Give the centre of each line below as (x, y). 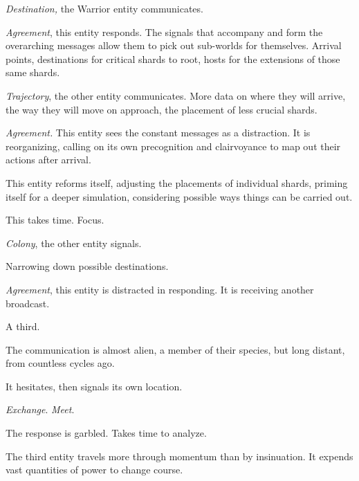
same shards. (33, 72)
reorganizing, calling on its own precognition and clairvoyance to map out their (173, 146)
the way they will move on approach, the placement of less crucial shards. (162, 109)
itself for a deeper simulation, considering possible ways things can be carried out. (179, 196)
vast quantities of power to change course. (94, 470)
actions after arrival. (48, 160)
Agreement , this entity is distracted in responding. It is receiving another (160, 289)
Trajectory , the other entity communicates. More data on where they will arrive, (176, 95)
